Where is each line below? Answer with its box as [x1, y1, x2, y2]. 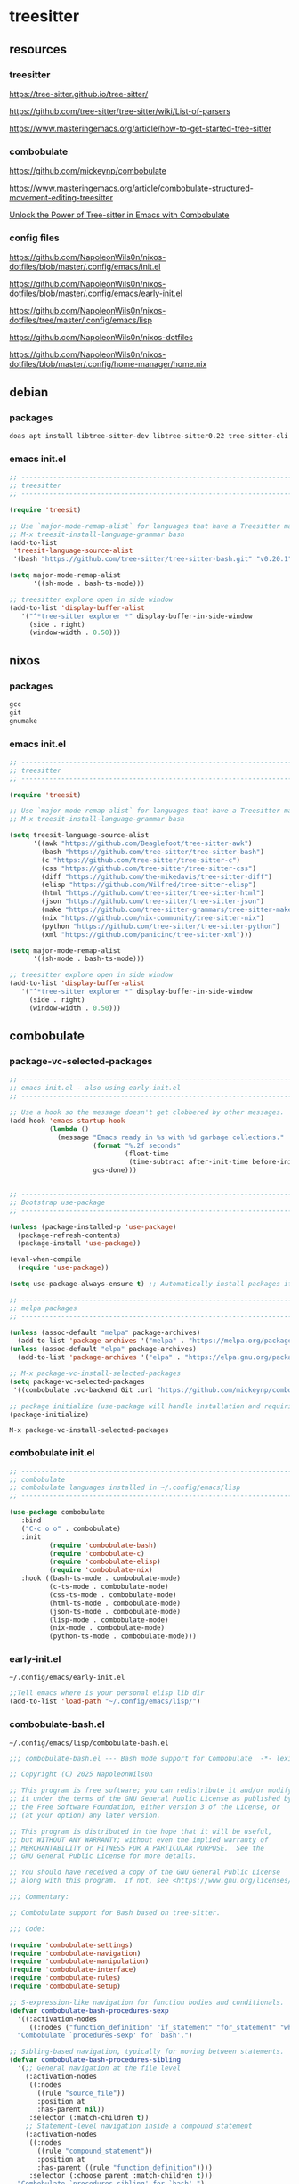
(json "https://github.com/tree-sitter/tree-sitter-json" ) [41, 897, 265, 906]
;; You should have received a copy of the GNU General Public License [9, 1868, 280, 1877]
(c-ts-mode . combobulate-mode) [48, 1583, 169, 1592]
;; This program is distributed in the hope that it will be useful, [9, 1827, 273, 1836]
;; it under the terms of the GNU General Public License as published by [9, 1795, 293, 1804]
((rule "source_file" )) [36, 2089, 125, 2098]
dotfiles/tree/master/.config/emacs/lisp [9, 314, 153, 326]
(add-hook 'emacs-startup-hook [9, 1116, 125, 1125]
